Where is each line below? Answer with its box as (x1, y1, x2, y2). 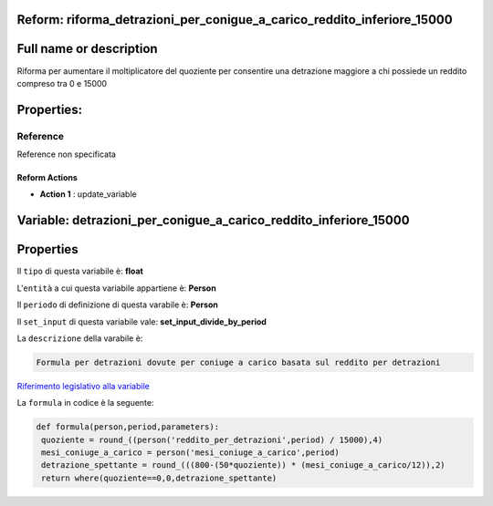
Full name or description (16, 41, 159, 57)
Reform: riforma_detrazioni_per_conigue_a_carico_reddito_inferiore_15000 (16, 12, 453, 27)
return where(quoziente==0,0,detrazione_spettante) (41, 472, 278, 483)
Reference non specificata (16, 149, 116, 160)
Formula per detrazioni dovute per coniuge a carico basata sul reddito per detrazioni (36, 356, 441, 367)
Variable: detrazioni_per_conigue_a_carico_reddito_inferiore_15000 (16, 212, 410, 228)
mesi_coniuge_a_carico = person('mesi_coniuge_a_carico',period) (41, 448, 340, 458)
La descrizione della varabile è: (16, 333, 143, 344)
